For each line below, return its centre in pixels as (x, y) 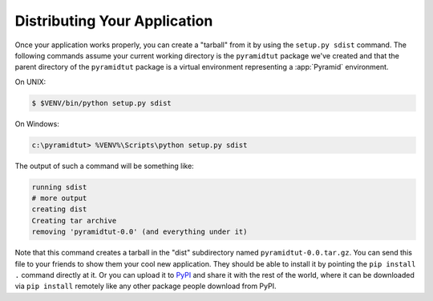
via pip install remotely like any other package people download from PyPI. (146, 286)
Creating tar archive (74, 221)
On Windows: (37, 123)
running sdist (59, 187)
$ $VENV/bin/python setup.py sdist (101, 103)
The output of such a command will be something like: (104, 166)
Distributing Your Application (114, 21)
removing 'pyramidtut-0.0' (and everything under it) (140, 232)
